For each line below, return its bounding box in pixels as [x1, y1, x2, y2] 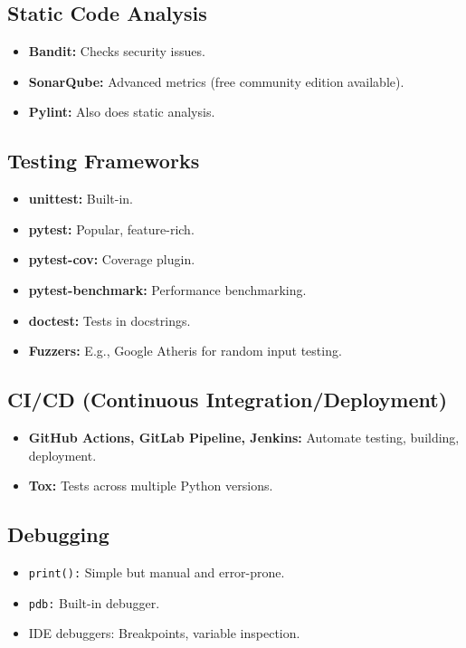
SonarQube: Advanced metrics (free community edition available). [28, 71, 404, 91]
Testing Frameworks [7, 147, 200, 175]
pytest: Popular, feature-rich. [28, 219, 195, 238]
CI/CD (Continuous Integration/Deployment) [7, 386, 448, 414]
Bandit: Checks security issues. [28, 42, 205, 61]
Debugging [7, 520, 109, 548]
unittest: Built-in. [28, 189, 133, 208]
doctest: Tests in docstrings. [28, 310, 191, 329]
